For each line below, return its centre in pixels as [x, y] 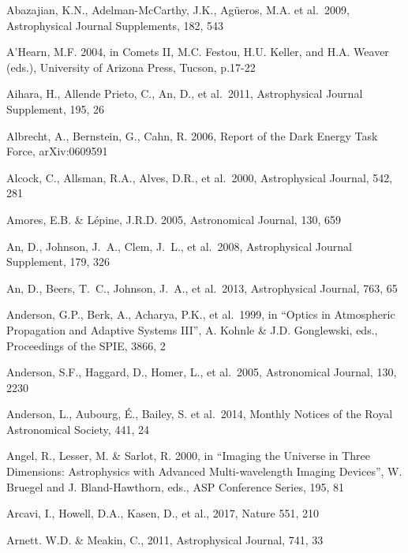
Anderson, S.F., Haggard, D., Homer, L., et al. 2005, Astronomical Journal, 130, [202, 372]
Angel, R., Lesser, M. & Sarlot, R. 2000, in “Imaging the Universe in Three [189, 456]
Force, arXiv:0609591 [57, 151]
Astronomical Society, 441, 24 [78, 429]
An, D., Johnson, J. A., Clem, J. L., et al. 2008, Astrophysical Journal [179, 246]
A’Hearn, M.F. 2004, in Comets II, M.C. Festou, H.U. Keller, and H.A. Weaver [198, 52]
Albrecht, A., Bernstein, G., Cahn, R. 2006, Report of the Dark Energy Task [192, 135]
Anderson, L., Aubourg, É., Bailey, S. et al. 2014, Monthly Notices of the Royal [200, 414]
